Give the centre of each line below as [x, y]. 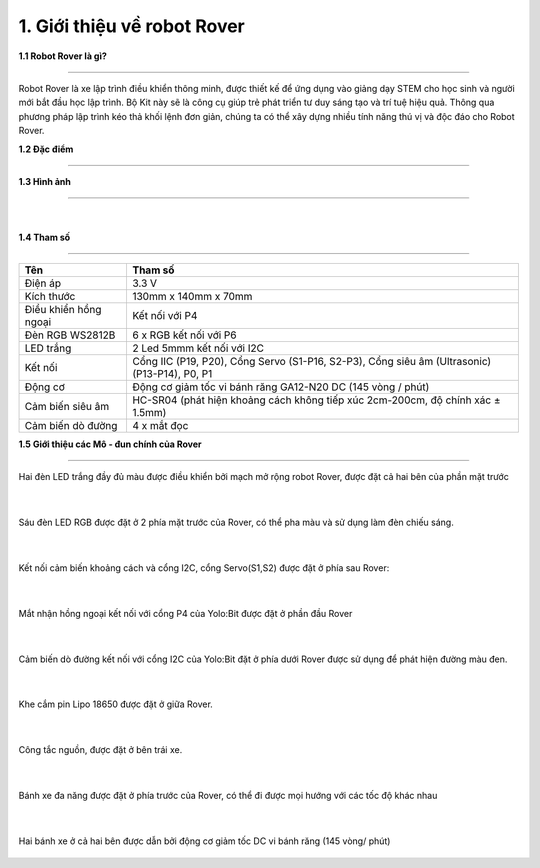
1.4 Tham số [44, 237]
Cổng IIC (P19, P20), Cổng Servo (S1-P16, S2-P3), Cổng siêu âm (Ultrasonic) [311, 362]
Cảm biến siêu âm [67, 407]
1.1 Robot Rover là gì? [62, 56]
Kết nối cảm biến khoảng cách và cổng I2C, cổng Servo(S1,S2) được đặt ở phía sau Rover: [204, 568]
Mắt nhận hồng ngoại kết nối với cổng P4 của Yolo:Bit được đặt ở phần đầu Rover [185, 613]
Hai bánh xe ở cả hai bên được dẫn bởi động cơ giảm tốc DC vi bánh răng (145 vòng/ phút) [204, 841]
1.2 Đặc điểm [46, 149]
